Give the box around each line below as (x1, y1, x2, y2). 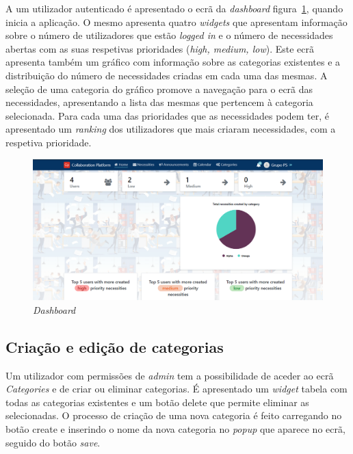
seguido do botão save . (5, 435, 101, 449)
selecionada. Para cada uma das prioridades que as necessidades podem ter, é (5, 108, 329, 122)
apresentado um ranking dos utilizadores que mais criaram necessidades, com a (5, 122, 336, 136)
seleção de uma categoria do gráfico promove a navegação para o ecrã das (5, 81, 313, 96)
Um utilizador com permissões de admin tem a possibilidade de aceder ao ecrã (5, 368, 334, 382)
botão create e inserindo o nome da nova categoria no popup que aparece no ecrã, (5, 421, 345, 436)
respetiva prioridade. (5, 135, 92, 149)
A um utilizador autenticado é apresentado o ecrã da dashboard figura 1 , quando (5, 1, 343, 15)
